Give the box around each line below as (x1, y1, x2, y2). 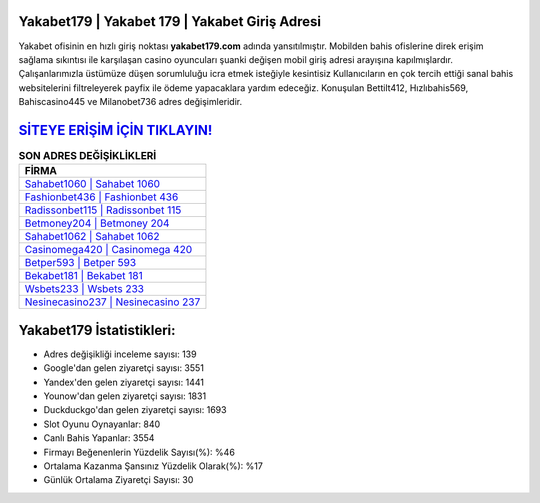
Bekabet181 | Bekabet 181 (24, 269, 144, 283)
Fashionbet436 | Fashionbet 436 (24, 190, 179, 204)
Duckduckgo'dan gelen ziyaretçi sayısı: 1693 (43, 404, 227, 416)
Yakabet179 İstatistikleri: (18, 321, 176, 339)
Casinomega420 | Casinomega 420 (24, 243, 193, 257)
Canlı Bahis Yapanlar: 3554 (43, 432, 155, 444)
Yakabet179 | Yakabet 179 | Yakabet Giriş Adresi (18, 13, 322, 30)
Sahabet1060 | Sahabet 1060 (24, 177, 160, 191)
